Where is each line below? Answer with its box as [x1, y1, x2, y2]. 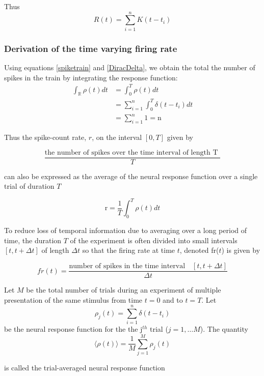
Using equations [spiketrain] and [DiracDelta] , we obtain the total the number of [4, 62, 255, 72]
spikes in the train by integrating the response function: [4, 72, 178, 82]
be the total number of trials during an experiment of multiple [26, 284, 221, 295]
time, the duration [4, 235, 62, 245]
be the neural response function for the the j [4, 324, 143, 334]
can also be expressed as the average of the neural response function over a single [4, 170, 258, 181]
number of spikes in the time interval [69, 263, 186, 270]
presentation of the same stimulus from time [4, 294, 143, 305]
